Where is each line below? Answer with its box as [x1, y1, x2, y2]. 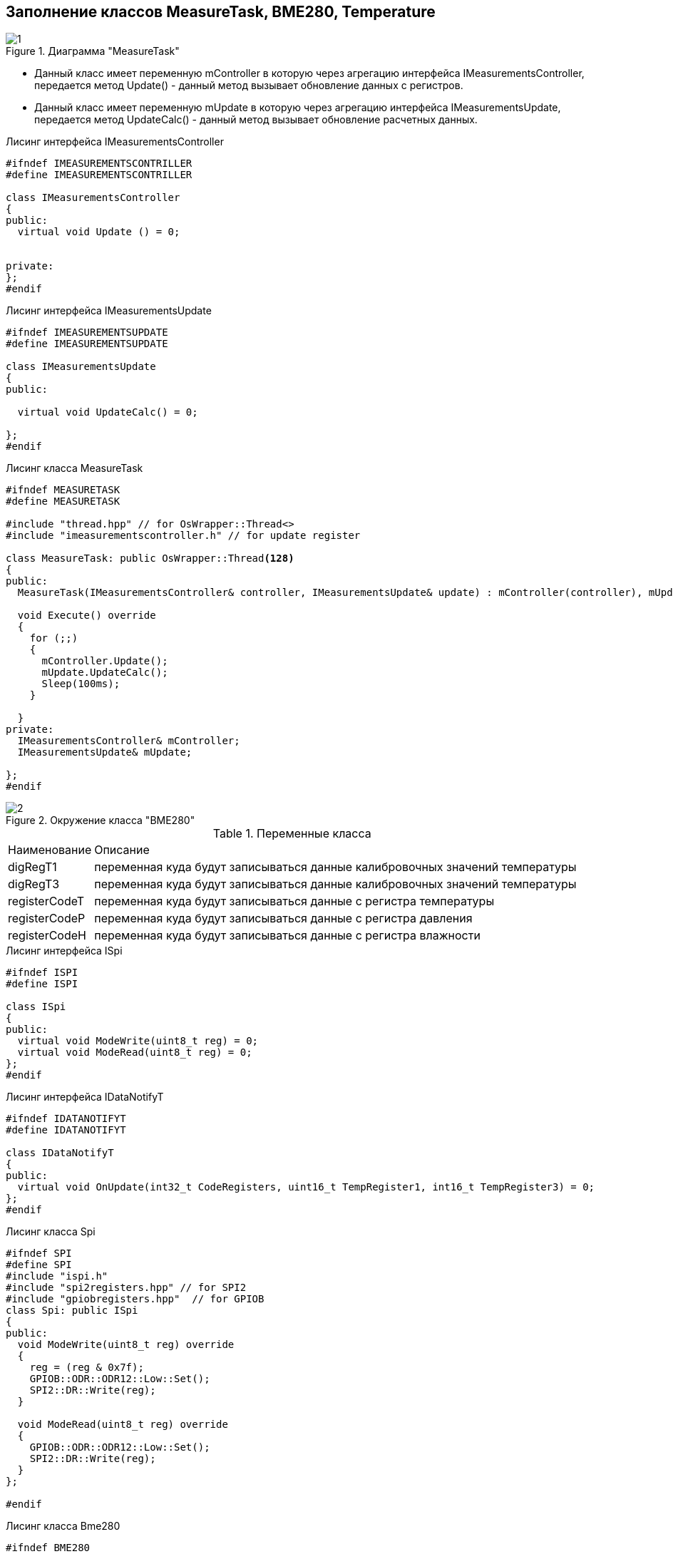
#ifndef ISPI [6, 967, 78, 979]
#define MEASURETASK [6, 495, 120, 508]
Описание [94, 843, 150, 858]
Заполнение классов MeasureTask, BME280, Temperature [6, 3, 436, 21]
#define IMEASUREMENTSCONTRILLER [6, 169, 192, 181]
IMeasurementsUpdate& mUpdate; [17, 746, 192, 758]
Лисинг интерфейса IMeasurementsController [6, 135, 224, 148]
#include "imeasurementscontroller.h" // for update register [6, 530, 361, 542]
